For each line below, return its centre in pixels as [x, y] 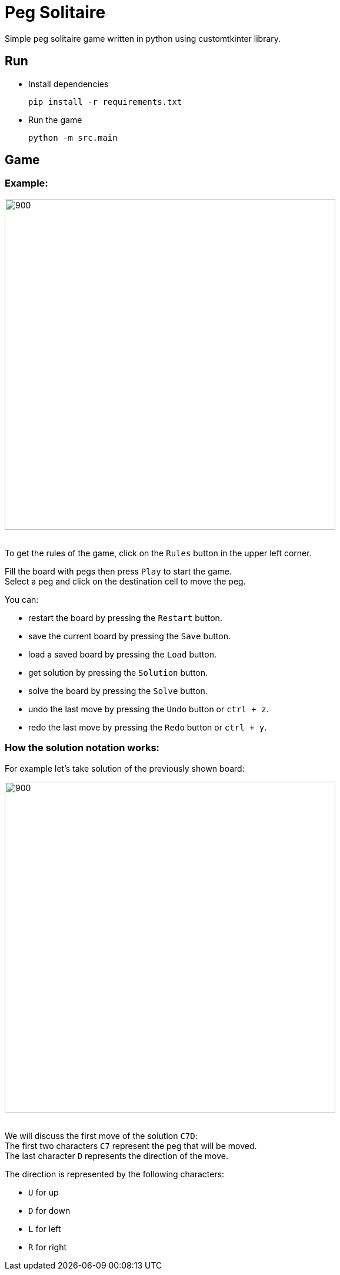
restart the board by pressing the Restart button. [125, 617]
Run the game [55, 119]
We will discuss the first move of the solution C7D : [101, 1135]
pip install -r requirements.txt [105, 102]
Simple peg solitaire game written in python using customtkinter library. [143, 38]
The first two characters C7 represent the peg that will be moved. [131, 1145]
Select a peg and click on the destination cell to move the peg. [125, 581]
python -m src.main [73, 137]
